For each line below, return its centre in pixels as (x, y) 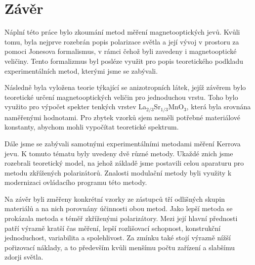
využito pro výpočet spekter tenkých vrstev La (76, 107)
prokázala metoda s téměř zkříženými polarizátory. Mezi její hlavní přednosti (121, 218)
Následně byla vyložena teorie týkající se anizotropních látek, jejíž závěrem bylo (125, 87)
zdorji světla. (24, 257)
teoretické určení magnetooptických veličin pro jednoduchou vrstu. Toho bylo (121, 97)
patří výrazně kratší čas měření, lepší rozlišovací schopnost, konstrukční (113, 228)
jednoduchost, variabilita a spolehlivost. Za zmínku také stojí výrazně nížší (118, 238)
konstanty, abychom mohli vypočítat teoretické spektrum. (92, 127)
